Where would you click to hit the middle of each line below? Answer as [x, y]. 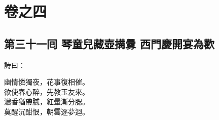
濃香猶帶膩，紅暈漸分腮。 [47, 102]
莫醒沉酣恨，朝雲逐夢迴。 [47, 111]
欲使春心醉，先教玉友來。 [47, 91]
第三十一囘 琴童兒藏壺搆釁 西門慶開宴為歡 [109, 43]
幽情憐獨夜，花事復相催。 [47, 82]
